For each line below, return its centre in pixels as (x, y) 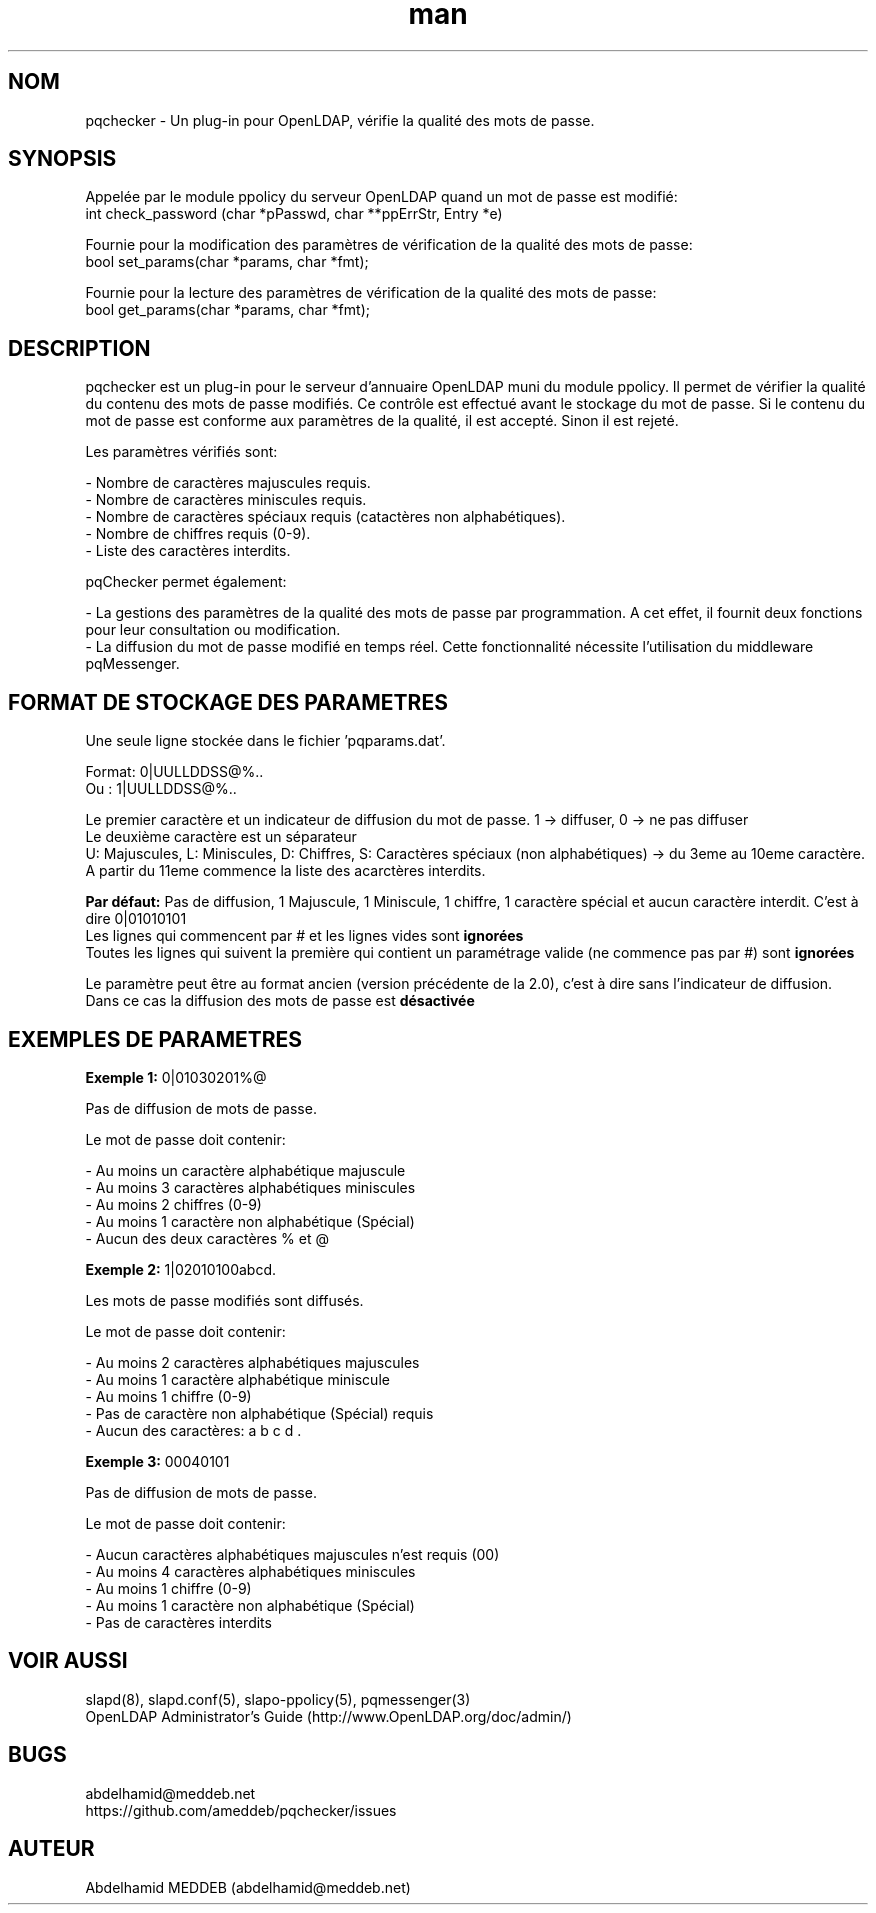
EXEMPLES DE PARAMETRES (155, 1039)
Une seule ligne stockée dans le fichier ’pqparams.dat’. (265, 741)
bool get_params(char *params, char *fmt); (227, 310)
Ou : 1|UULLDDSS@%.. (161, 789)
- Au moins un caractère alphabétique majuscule (245, 1170)
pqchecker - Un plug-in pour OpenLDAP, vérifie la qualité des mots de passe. (340, 120)
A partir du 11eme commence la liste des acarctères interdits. (285, 871)
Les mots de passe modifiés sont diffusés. (224, 1300)
